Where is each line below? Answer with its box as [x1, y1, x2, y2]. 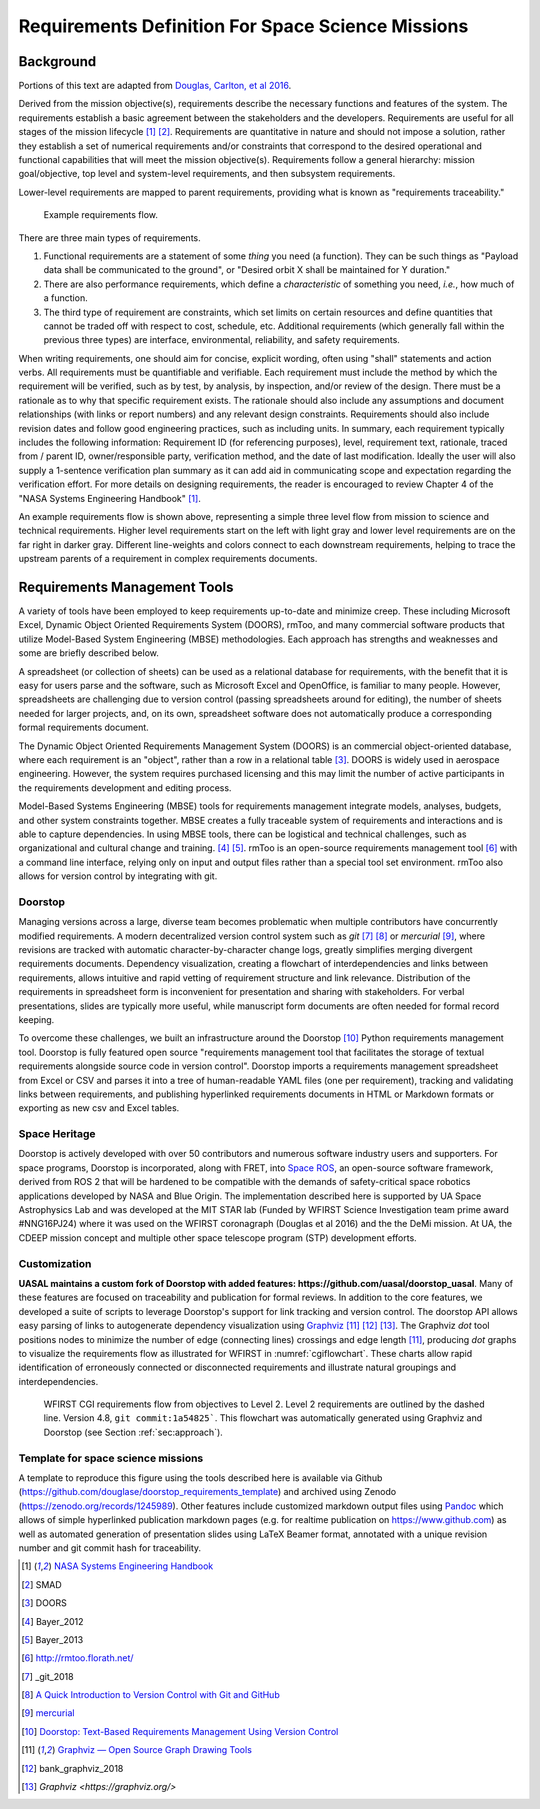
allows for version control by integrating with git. [18, 870, 218, 882]
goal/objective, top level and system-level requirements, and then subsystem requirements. [18, 168, 396, 180]
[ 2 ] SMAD [21, 1578, 62, 1590]
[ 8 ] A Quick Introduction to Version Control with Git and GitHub [21, 1689, 280, 1701]
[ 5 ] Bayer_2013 [21, 1633, 84, 1645]
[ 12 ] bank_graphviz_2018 [21, 1762, 124, 1774]
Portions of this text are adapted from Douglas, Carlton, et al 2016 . [18, 80, 292, 92]
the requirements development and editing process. [18, 781, 232, 794]
